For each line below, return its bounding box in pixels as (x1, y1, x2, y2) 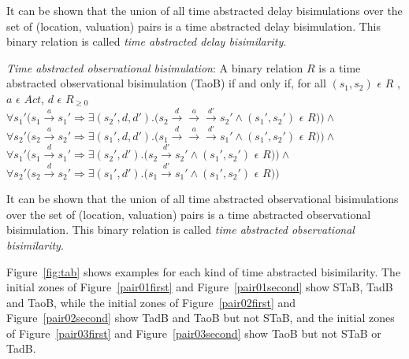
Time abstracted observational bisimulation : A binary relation (6, 59, 303, 76)
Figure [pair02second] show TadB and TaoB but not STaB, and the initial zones (6, 309, 395, 326)
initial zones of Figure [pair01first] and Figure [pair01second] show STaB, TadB (6, 279, 393, 295)
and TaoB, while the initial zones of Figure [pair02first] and (6, 294, 296, 310)
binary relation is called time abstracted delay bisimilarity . (6, 33, 287, 50)
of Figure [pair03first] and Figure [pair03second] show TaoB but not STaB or (6, 324, 381, 341)
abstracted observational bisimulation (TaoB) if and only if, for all (6, 75, 326, 91)
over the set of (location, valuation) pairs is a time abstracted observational (6, 205, 371, 222)
